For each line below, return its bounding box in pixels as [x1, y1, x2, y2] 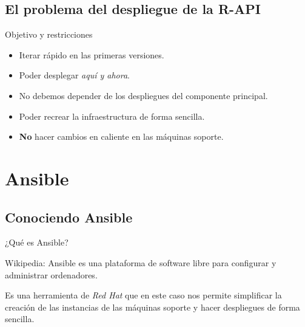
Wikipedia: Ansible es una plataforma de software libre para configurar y [5, 256, 277, 269]
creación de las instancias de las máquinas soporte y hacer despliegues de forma [5, 300, 300, 313]
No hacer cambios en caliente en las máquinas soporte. [19, 130, 224, 143]
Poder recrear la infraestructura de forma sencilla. [19, 109, 205, 122]
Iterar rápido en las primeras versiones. [19, 48, 164, 61]
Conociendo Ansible [5, 207, 133, 226]
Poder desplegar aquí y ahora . [19, 69, 130, 81]
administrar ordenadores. [5, 268, 98, 281]
